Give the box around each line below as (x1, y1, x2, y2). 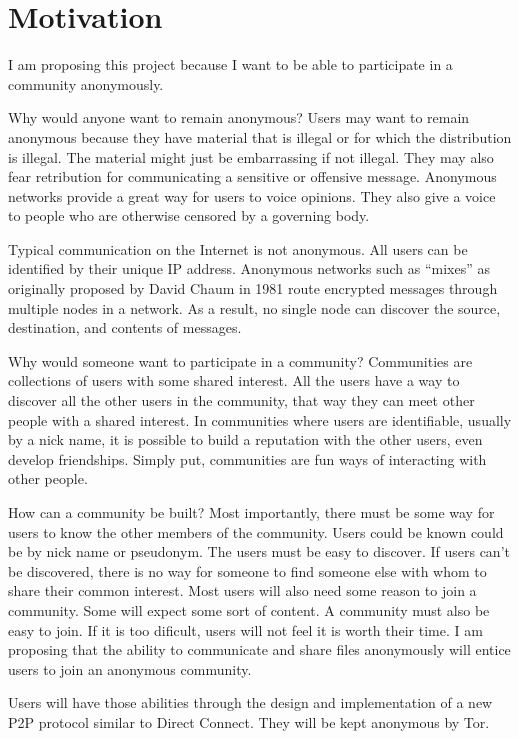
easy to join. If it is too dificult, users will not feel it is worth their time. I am (8, 619, 483, 640)
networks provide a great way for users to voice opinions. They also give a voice (8, 185, 496, 206)
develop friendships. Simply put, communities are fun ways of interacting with (8, 448, 487, 469)
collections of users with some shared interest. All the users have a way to (8, 370, 460, 391)
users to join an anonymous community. (8, 658, 252, 679)
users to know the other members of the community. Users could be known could (8, 521, 504, 542)
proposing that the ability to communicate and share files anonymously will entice (8, 639, 511, 660)
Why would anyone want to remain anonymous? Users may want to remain (8, 107, 470, 128)
